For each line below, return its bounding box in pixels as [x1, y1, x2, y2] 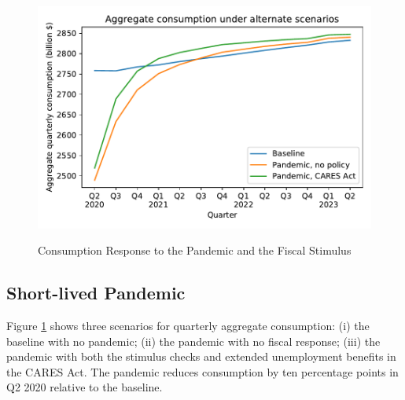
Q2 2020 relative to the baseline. [6, 379, 163, 395]
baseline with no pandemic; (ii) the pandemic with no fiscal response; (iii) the [6, 332, 381, 349]
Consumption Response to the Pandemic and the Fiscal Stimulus [38, 242, 352, 259]
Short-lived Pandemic [6, 281, 186, 305]
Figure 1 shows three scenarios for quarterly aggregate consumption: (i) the [6, 317, 370, 334]
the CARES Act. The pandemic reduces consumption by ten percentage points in [6, 363, 399, 380]
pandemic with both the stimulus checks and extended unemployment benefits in [6, 348, 396, 365]
